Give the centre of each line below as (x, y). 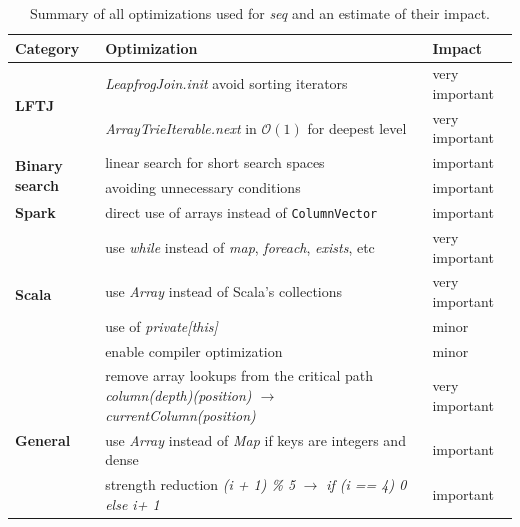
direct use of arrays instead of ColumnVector (241, 212)
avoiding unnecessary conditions (203, 187)
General (43, 439)
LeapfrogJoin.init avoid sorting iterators (226, 83)
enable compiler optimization (194, 350)
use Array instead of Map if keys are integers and (255, 439)
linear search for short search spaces (215, 162)
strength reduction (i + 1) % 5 (200, 483)
